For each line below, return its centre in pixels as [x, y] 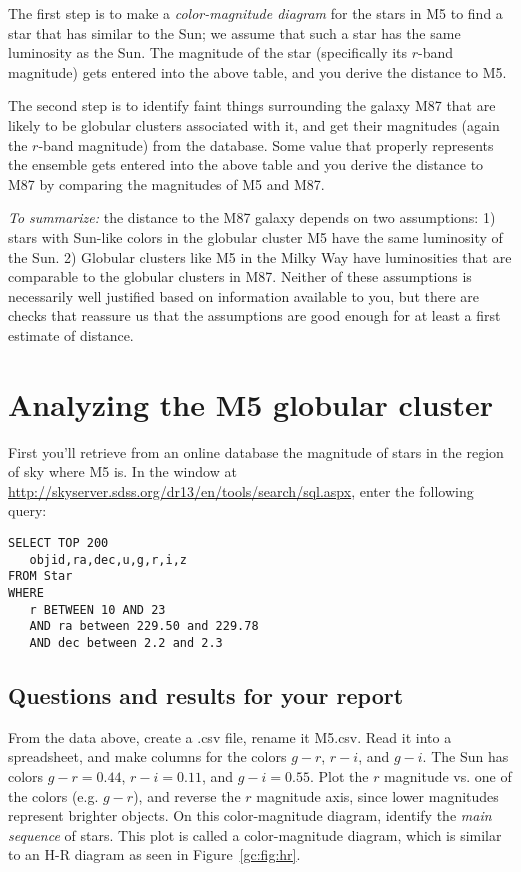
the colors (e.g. [53, 795]
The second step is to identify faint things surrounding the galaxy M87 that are [252, 105]
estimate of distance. [71, 334]
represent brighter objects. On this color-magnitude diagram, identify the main [250, 815]
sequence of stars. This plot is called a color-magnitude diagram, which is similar [255, 834]
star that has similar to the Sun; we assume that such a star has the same [234, 32]
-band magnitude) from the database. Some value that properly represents [266, 144]
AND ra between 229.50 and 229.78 [144, 626]
